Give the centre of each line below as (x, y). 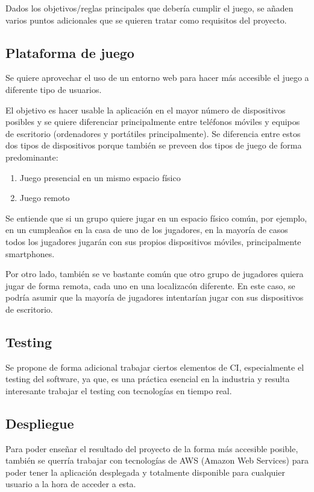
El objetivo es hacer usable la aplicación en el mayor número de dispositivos (146, 110)
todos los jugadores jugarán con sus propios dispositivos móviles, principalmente (153, 241)
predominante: (32, 157)
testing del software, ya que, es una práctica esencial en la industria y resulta (148, 379)
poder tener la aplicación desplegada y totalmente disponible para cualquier (145, 472)
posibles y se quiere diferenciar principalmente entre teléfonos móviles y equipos (153, 122)
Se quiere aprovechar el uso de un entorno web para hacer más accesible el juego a (157, 78)
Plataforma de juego (70, 52)
